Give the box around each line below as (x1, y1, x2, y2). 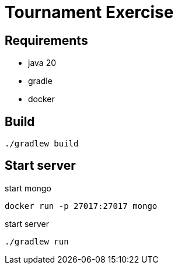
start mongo (5, 183, 51, 193)
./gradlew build (5, 139, 79, 149)
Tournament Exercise (5, 2, 174, 22)
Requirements (5, 33, 88, 48)
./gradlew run (5, 236, 69, 246)
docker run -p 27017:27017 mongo (5, 201, 158, 211)
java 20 (28, 58, 57, 68)
